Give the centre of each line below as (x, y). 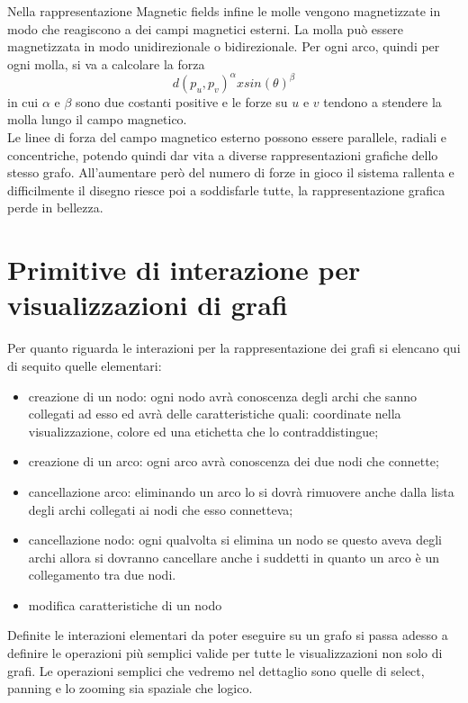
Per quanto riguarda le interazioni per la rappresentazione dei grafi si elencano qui (234, 348)
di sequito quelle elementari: (85, 365)
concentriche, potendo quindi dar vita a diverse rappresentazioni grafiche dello (223, 154)
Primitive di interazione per (184, 270)
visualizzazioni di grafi (148, 305)
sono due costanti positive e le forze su (182, 101)
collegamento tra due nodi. (102, 575)
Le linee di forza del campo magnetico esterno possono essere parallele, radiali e (227, 137)
